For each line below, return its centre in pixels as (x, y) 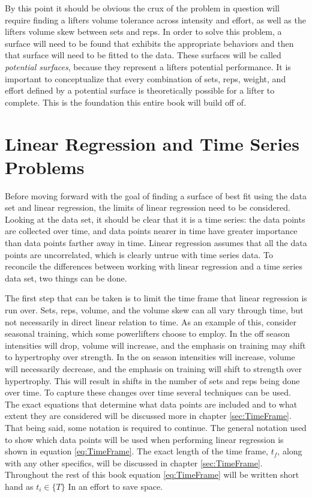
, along (290, 451)
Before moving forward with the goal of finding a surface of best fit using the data (156, 195)
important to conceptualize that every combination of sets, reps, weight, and (145, 78)
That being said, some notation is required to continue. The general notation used (156, 427)
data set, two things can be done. (66, 278)
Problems (45, 167)
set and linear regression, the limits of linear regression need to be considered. (148, 207)
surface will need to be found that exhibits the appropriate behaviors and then (149, 43)
